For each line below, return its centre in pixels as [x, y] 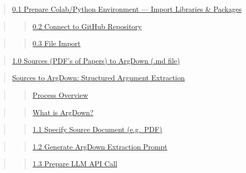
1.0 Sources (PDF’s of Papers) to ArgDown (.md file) [96, 60]
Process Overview [60, 94]
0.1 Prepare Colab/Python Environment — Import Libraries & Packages [127, 9]
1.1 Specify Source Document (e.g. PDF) [97, 129]
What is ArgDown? [63, 112]
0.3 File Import [56, 43]
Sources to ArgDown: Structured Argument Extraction [98, 78]
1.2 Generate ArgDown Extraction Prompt [100, 146]
